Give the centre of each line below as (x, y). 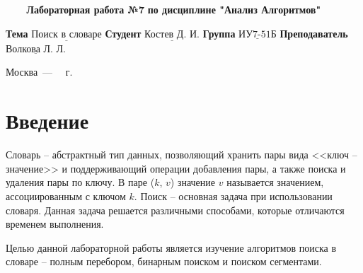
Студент (123, 33)
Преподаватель (314, 33)
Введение (47, 121)
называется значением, (275, 182)
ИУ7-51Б (258, 34)
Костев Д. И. (172, 34)
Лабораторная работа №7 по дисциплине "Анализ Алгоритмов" (174, 9)
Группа (219, 33)
